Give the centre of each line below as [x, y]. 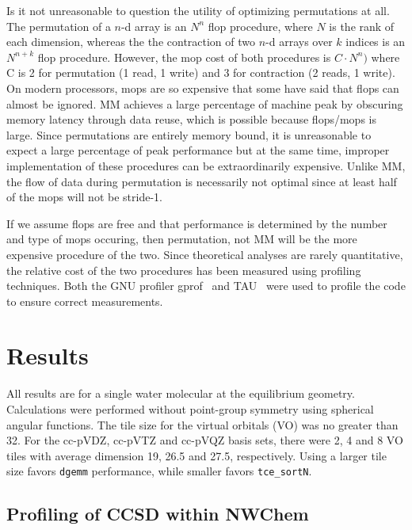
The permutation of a [59, 26]
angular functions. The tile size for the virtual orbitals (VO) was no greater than [202, 424]
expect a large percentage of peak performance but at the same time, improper [198, 150]
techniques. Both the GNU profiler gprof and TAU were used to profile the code [206, 286]
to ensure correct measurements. [85, 301]
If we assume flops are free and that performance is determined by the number [197, 223]
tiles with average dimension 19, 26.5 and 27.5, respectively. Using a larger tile [196, 455]
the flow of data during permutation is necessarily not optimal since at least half [202, 181]
